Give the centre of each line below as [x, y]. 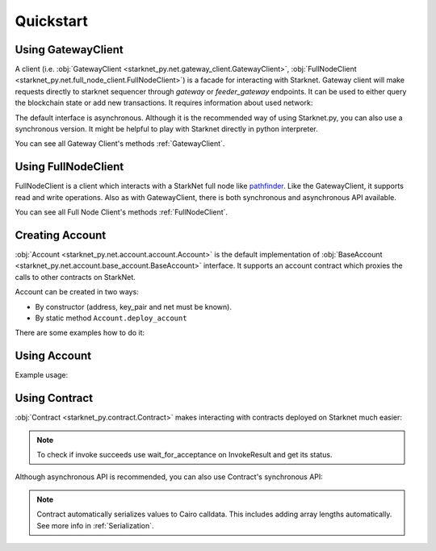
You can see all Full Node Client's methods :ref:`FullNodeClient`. [122, 212]
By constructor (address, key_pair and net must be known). [133, 307]
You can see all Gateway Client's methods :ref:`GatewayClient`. [120, 144]
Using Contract [54, 398]
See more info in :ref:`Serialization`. [95, 525]
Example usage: [42, 375]
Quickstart [52, 21]
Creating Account [61, 235]
